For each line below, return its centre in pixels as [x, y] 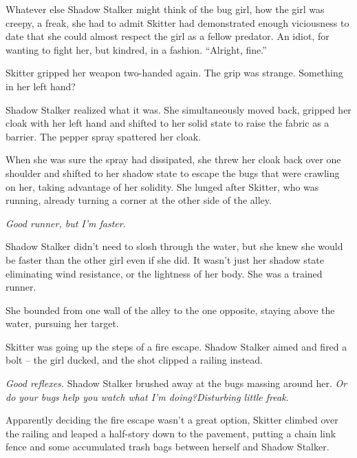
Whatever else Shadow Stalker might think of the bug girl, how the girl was [165, 9]
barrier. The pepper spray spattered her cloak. [103, 136]
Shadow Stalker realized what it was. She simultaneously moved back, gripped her [178, 109]
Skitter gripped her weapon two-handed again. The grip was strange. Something [174, 73]
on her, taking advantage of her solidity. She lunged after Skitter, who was [162, 186]
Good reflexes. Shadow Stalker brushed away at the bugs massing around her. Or [176, 383]
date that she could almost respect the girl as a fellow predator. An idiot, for [167, 36]
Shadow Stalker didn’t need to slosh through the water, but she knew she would [174, 246]
